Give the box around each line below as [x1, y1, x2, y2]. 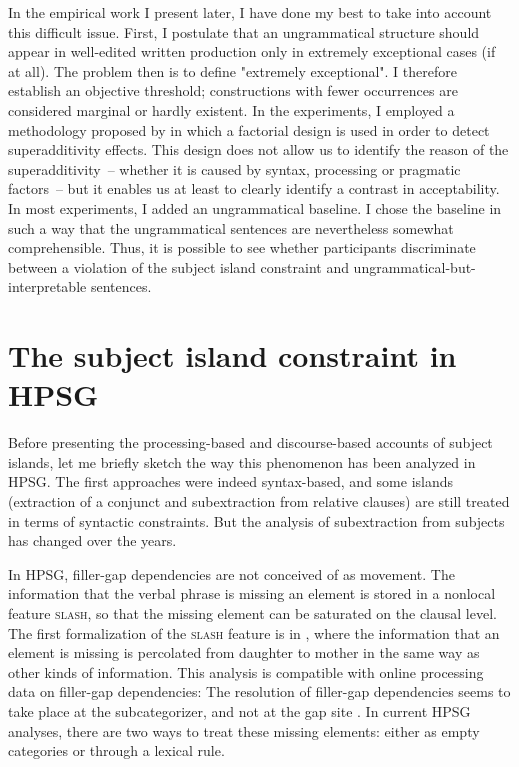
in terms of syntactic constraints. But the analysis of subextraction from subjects [8, 510, 505, 531]
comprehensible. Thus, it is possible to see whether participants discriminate [8, 237, 476, 258]
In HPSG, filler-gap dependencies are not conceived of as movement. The [8, 563, 455, 584]
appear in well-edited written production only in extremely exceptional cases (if [8, 41, 496, 62]
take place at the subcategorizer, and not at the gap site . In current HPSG [8, 700, 471, 721]
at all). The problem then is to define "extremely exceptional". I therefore [8, 60, 457, 81]
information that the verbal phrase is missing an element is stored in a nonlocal [8, 583, 496, 604]
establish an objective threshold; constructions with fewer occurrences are [8, 80, 458, 101]
